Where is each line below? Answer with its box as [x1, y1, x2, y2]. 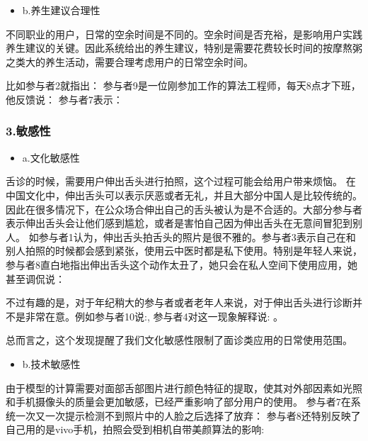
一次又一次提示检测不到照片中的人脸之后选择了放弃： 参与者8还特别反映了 [15, 408, 361, 423]
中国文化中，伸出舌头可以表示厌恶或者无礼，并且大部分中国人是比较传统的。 [6, 187, 362, 202]
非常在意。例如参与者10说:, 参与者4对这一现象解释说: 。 [25, 308, 283, 323]
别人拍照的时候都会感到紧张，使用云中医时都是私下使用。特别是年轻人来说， [6, 243, 362, 258]
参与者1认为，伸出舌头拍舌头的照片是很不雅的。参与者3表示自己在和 [38, 229, 356, 244]
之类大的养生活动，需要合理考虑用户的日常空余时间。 [6, 54, 253, 69]
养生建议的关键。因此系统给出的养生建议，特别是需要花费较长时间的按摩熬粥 [6, 40, 362, 55]
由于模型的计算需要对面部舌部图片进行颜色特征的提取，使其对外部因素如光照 [6, 380, 362, 395]
